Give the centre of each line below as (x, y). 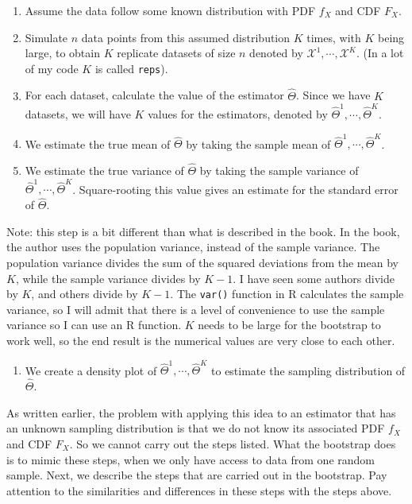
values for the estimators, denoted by (238, 113)
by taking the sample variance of (279, 171)
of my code (52, 68)
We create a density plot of (91, 370)
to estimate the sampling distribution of (308, 370)
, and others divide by (85, 294)
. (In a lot (380, 53)
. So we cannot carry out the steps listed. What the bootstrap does (233, 443)
